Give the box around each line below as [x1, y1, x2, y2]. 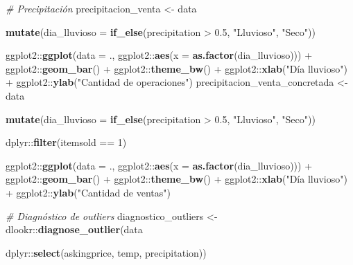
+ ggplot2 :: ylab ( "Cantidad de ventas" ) [6, 185, 171, 199]
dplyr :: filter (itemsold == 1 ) [6, 135, 127, 149]
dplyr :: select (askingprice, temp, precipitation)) [6, 245, 207, 259]
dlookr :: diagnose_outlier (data [6, 222, 143, 237]
